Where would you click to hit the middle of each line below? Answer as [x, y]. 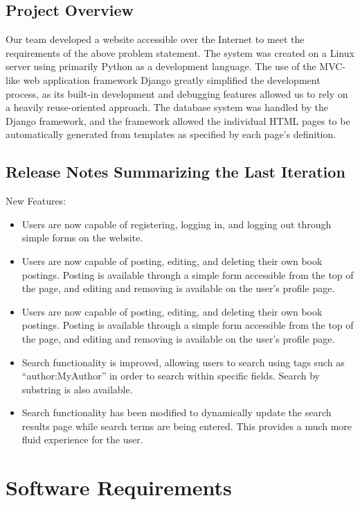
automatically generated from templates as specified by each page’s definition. [171, 134]
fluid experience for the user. [82, 439]
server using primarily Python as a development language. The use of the [161, 66]
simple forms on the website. [82, 238]
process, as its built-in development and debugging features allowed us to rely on [177, 93]
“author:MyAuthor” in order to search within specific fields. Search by [171, 376]
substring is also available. [77, 389]
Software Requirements [119, 487]
